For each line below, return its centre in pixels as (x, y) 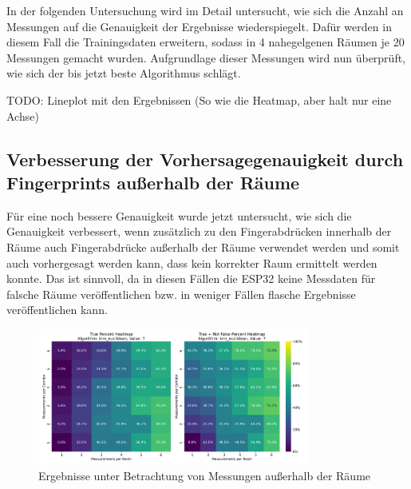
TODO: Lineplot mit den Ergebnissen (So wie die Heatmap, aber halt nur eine (199, 99)
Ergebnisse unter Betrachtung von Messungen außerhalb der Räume (205, 476)
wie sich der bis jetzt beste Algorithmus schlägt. (124, 73)
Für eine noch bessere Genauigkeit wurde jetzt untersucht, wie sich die (179, 215)
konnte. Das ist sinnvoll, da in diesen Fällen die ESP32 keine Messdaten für (191, 278)
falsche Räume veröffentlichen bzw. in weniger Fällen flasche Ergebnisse (181, 294)
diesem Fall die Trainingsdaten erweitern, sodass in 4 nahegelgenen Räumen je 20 (205, 42)
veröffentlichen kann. (57, 310)
